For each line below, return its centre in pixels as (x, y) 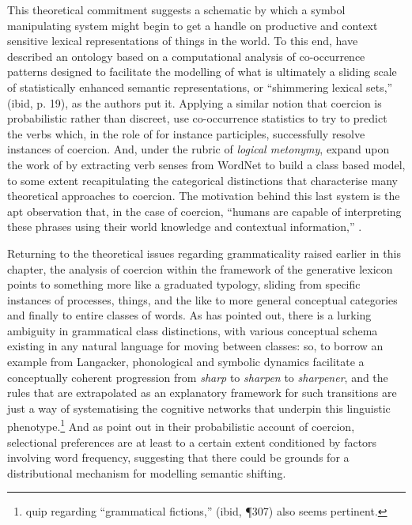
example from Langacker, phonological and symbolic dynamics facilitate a (186, 362)
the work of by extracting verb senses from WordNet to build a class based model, (206, 164)
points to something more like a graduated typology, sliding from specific (184, 284)
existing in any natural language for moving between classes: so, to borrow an (195, 346)
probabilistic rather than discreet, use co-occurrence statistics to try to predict (197, 118)
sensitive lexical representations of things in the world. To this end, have (183, 41)
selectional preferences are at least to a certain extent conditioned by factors (192, 442)
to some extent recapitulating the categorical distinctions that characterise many (202, 180)
